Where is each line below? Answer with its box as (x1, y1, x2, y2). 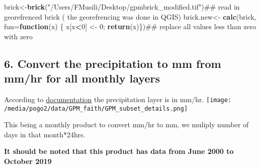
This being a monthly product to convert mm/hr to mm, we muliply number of (4, 119, 249, 130)
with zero (4, 31, 33, 41)
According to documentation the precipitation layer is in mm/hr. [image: (4, 94, 232, 104)
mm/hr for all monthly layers (4, 70, 160, 86)
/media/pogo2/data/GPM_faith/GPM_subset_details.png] (4, 105, 188, 112)
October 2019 (4, 156, 52, 166)
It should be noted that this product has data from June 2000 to (4, 146, 234, 156)
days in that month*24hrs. (4, 129, 85, 139)
